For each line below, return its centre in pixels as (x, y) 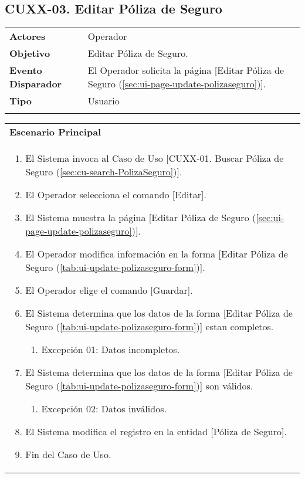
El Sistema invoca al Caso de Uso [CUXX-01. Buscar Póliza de (155, 158)
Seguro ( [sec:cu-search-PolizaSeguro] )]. (104, 172)
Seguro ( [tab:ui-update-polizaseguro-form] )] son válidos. (139, 386)
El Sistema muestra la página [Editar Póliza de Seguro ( (141, 218)
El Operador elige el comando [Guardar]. (109, 290)
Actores (28, 36)
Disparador (36, 84)
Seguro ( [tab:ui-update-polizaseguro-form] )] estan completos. (150, 327)
